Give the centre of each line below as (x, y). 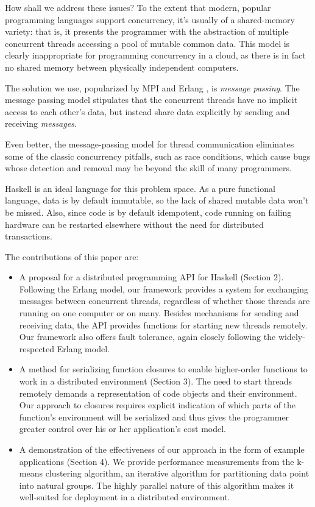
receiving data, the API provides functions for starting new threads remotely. (163, 324)
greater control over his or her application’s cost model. (122, 429)
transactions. (29, 236)
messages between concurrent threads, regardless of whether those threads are (165, 301)
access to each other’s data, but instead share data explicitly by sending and (147, 111)
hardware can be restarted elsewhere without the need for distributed (134, 224)
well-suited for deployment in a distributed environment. (125, 497)
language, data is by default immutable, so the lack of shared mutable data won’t (157, 200)
